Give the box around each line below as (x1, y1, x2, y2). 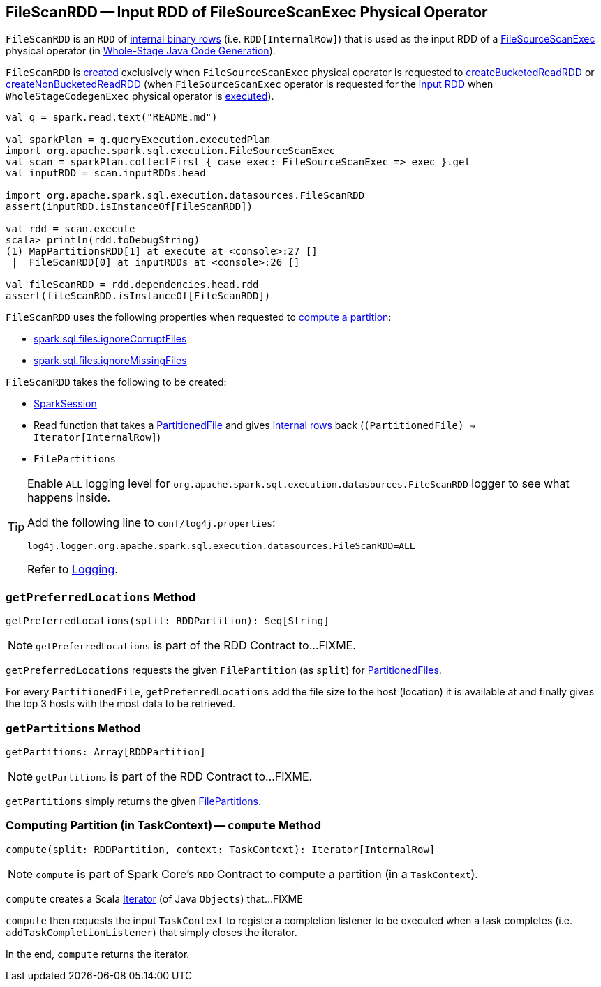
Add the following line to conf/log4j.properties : (27, 515, 276, 530)
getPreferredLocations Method (6, 589, 196, 604)
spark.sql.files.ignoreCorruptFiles (34, 333, 187, 345)
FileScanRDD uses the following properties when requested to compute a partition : (6, 311, 392, 324)
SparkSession (34, 398, 97, 410)
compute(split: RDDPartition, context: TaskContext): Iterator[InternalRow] (6, 843, 436, 855)
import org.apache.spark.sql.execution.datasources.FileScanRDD (6, 190, 365, 202)
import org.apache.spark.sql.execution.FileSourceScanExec (6, 145, 336, 157)
